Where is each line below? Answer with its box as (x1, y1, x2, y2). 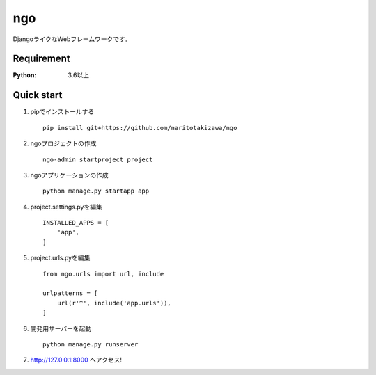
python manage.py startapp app (42, 187, 150, 195)
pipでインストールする (30, 108, 95, 116)
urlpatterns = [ (42, 289, 98, 297)
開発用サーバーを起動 (30, 324, 92, 333)
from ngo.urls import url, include (42, 270, 164, 278)
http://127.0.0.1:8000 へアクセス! (30, 356, 122, 365)
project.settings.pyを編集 (30, 202, 102, 211)
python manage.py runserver (42, 341, 139, 348)
